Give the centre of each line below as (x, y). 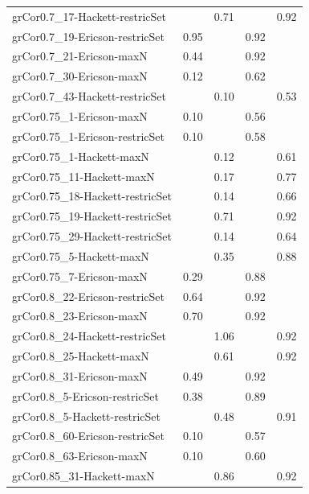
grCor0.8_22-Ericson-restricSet (88, 296)
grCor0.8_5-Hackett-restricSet (86, 416)
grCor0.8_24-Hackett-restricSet (89, 336)
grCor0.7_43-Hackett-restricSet (89, 96)
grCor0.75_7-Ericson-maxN (80, 276)
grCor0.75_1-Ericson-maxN (80, 115)
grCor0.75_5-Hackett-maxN (81, 255)
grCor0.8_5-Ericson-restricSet (85, 395)
